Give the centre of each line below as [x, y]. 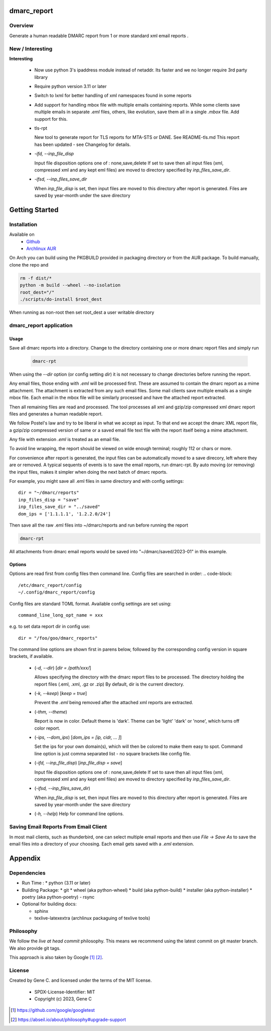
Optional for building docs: [49, 904]
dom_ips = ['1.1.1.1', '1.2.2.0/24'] [65, 514]
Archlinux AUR [41, 248]
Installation [23, 224]
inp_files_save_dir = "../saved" [59, 507]
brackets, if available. [31, 656]
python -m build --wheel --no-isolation [70, 285]
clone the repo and [29, 265]
